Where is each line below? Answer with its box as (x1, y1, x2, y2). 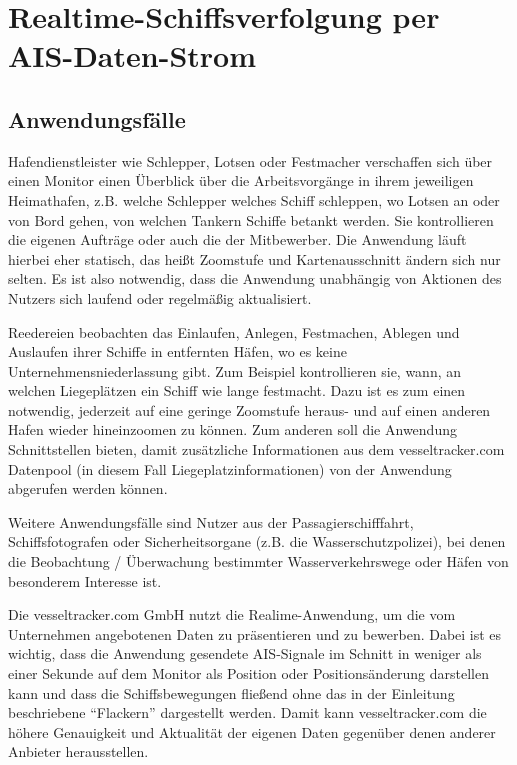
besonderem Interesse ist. (8, 570, 162, 591)
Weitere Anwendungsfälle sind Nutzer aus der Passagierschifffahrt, (8, 511, 414, 532)
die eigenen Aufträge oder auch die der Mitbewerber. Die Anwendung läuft (8, 229, 467, 250)
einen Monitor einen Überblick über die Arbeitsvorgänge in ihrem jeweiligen (8, 170, 474, 191)
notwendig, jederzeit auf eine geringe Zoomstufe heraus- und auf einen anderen (8, 399, 491, 420)
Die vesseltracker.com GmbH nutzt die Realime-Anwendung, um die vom (8, 604, 456, 625)
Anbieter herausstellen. (8, 741, 149, 762)
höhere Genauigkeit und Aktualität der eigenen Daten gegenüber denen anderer (8, 721, 496, 742)
